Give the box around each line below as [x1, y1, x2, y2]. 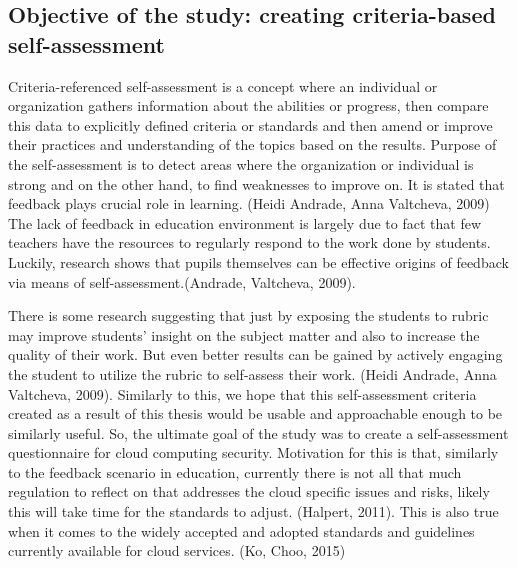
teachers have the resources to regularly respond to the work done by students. [8, 232, 491, 253]
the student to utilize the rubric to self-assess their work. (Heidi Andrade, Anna [8, 363, 497, 384]
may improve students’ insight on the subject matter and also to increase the [8, 324, 480, 345]
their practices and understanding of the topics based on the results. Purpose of [8, 134, 497, 155]
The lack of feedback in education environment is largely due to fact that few [8, 212, 482, 233]
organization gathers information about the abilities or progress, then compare [8, 95, 489, 116]
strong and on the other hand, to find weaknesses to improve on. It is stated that [8, 173, 505, 194]
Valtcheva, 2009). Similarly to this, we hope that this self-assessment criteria [8, 383, 477, 404]
